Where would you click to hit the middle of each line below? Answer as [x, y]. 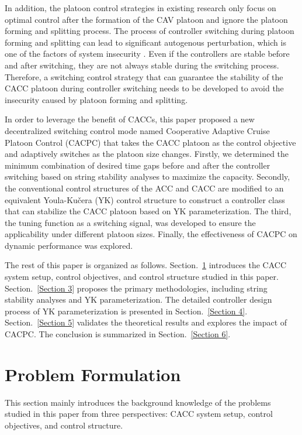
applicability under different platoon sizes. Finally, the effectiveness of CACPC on [151, 234]
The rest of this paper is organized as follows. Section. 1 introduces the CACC [146, 265]
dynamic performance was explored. [69, 245]
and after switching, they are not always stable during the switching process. [142, 65]
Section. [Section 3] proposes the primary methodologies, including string [136, 288]
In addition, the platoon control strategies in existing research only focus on [140, 8]
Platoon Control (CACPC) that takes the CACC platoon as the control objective [150, 142]
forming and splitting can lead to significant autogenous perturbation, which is [145, 42]
